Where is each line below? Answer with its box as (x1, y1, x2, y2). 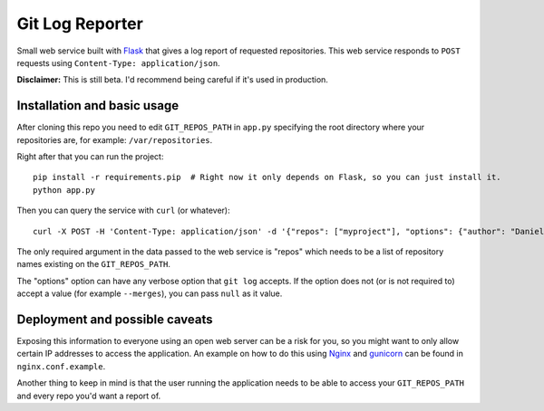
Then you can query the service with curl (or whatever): (16, 205, 230, 216)
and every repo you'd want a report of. (16, 390, 161, 401)
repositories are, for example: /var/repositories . (16, 134, 213, 145)
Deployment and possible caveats (16, 311, 213, 327)
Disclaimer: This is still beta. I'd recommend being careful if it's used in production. (16, 74, 328, 85)
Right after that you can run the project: (16, 151, 164, 162)
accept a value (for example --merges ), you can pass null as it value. (16, 288, 283, 299)
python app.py (33, 185, 95, 195)
